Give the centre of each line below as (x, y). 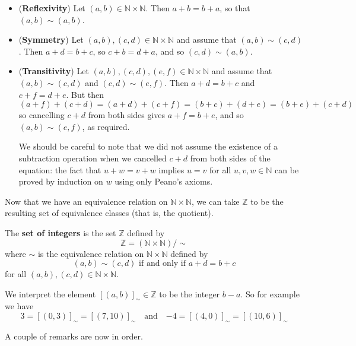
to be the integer (190, 293)
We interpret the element (50, 293)
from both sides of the (230, 158)
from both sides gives (127, 115)
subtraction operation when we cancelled (93, 158)
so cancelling (42, 115)
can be (287, 169)
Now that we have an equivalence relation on (86, 201)
